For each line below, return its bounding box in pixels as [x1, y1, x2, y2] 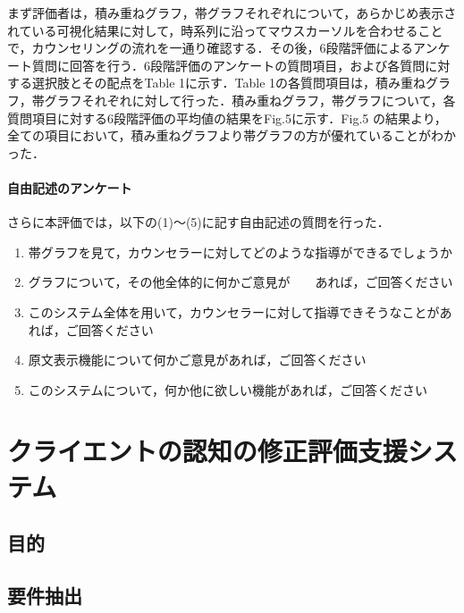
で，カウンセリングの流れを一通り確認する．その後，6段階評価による [7, 38, 414, 57]
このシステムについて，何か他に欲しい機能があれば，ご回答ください [28, 380, 427, 399]
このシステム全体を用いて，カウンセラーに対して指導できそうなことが [28, 302, 440, 321]
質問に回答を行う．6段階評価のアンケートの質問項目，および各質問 [31, 55, 426, 74]
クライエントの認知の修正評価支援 [7, 432, 408, 469]
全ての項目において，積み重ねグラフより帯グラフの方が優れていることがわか [7, 126, 456, 145]
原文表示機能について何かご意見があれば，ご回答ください [28, 350, 367, 369]
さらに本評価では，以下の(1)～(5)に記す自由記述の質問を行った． [7, 213, 390, 231]
